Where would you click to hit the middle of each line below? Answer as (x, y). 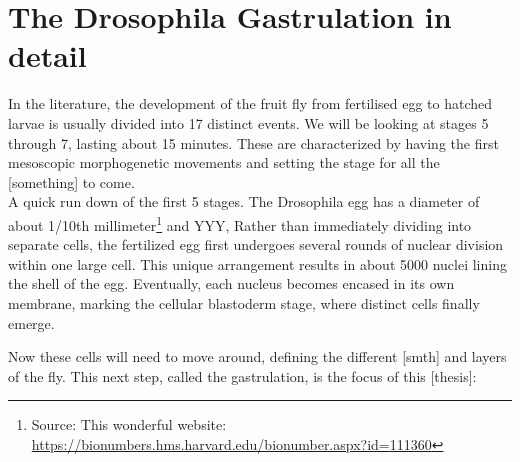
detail (47, 55)
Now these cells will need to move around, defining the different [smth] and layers (257, 356)
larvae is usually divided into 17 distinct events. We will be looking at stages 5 (248, 122)
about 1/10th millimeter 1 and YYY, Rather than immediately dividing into (240, 223)
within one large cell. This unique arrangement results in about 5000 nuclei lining (257, 263)
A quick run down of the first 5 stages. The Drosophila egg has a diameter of (244, 201)
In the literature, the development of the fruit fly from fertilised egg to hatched (250, 103)
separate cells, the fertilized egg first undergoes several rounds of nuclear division (256, 244)
